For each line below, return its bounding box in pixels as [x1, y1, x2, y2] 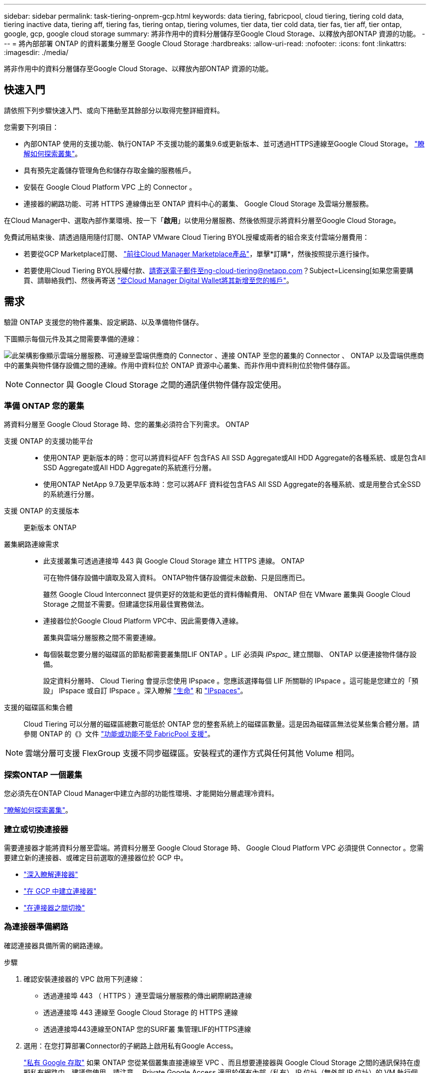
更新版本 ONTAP [24, 523, 77, 532]
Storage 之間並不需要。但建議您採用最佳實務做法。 [43, 600, 208, 609]
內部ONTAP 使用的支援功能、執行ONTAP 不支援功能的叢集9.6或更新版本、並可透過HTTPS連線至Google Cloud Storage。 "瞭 [24, 139, 425, 148]
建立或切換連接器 [4, 824, 68, 834]
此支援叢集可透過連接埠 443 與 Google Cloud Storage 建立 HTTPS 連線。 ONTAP [43, 557, 305, 565]
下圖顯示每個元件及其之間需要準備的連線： [4, 334, 141, 343]
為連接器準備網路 [4, 922, 68, 932]
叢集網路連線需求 [4, 540, 59, 549]
